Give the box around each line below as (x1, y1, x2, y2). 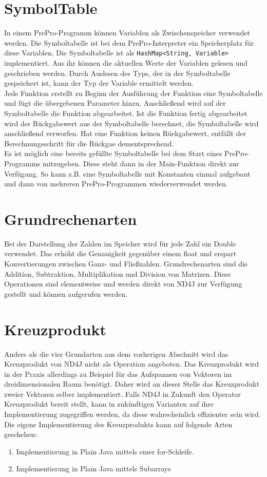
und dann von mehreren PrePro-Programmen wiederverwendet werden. (4, 178, 228, 189)
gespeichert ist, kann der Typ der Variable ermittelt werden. (4, 78, 194, 88)
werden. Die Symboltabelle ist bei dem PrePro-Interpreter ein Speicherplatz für (4, 37, 254, 48)
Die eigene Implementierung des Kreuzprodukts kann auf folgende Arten (4, 418, 233, 429)
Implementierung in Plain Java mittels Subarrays (16, 463, 171, 474)
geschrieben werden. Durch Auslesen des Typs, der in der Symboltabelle (4, 67, 231, 78)
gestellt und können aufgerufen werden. (4, 288, 128, 299)
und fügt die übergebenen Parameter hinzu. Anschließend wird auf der (4, 98, 226, 108)
